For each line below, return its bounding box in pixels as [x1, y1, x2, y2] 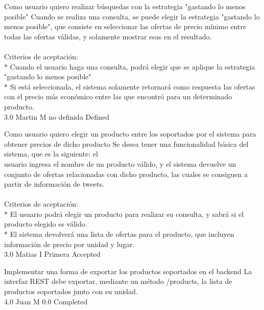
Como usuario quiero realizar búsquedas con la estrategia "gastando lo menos [4, 1, 246, 11]
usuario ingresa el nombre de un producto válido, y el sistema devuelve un [4, 158, 236, 169]
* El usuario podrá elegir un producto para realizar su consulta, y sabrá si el [4, 208, 244, 219]
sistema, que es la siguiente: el [4, 148, 98, 159]
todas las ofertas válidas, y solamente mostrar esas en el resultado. [4, 31, 212, 41]
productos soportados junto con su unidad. [4, 286, 138, 297]
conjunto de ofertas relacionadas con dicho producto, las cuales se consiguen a [4, 168, 248, 179]
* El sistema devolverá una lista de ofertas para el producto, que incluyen [4, 229, 234, 239]
